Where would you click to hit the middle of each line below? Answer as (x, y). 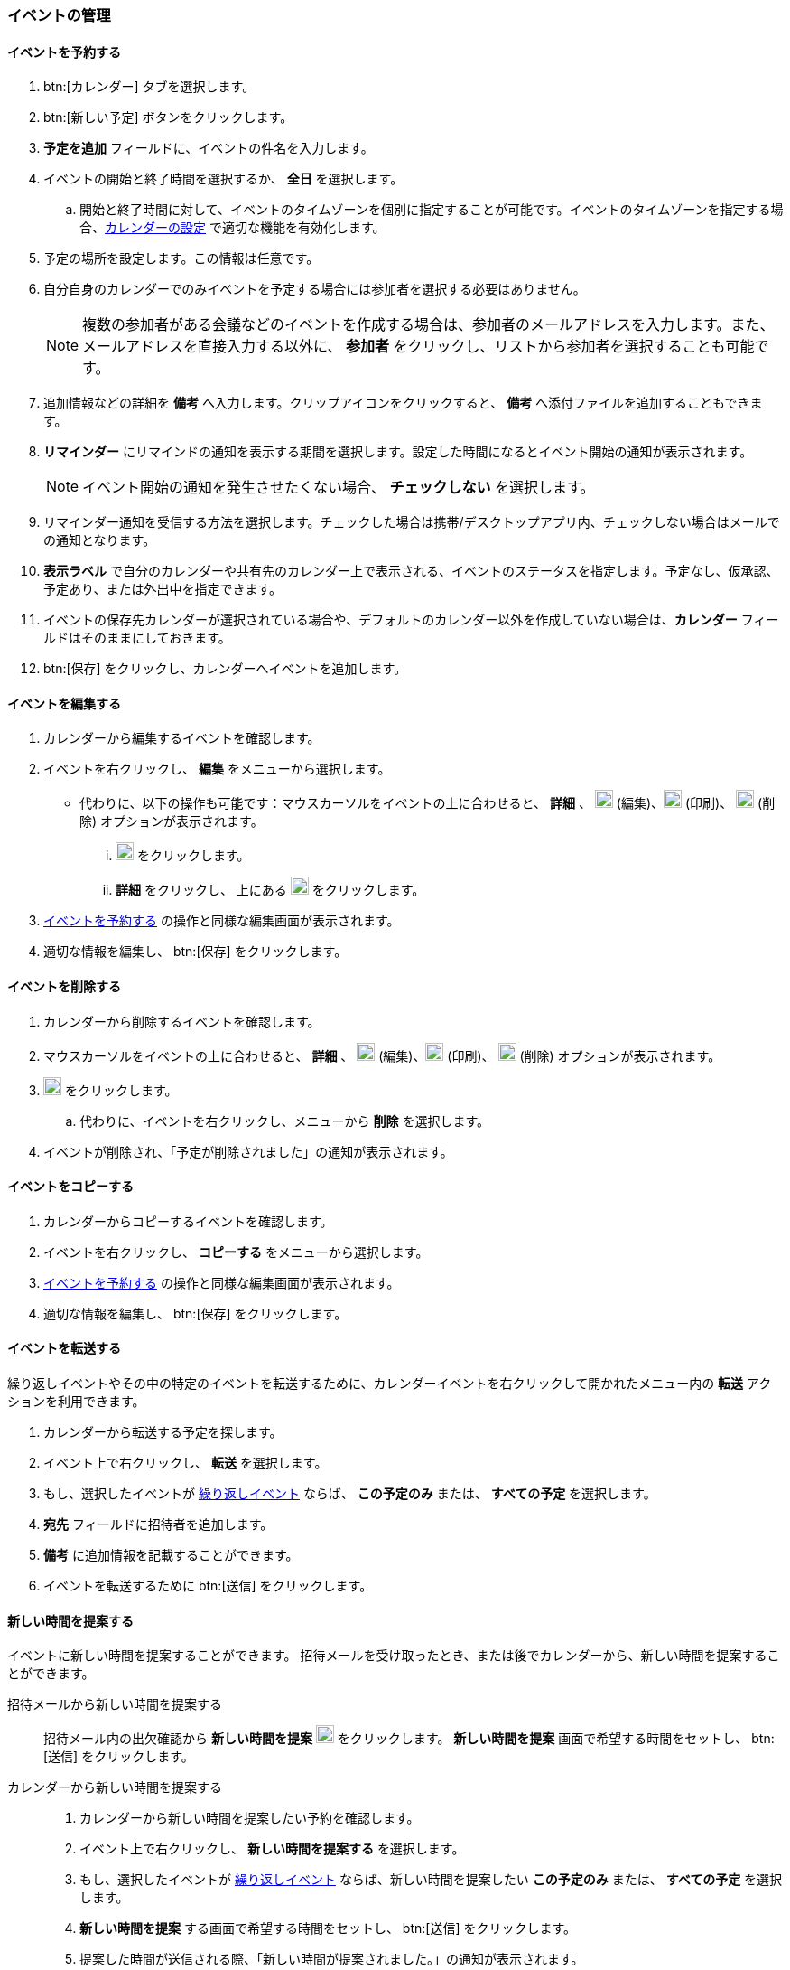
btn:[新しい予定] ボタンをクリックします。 (168, 117)
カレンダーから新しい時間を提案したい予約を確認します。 (250, 1818)
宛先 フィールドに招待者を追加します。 (158, 1524)
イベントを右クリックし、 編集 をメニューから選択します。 (217, 769)
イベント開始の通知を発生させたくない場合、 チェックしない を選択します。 (339, 488)
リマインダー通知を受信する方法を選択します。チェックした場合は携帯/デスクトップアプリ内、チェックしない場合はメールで (412, 522)
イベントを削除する (64, 987)
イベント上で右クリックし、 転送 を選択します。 (186, 1463)
